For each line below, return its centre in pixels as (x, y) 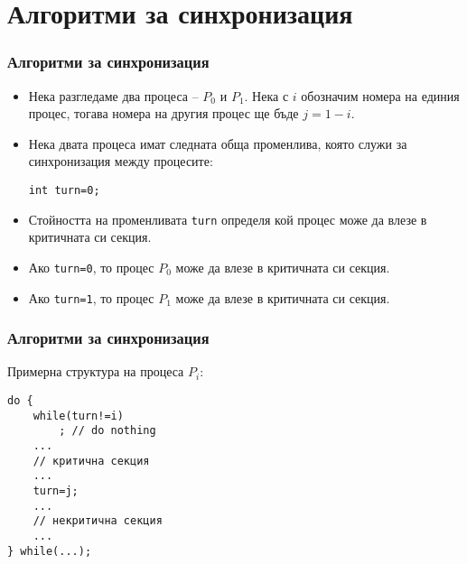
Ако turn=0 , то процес (91, 267)
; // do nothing (107, 431)
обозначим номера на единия (380, 95)
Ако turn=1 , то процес (91, 297)
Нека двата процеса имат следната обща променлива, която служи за (218, 143)
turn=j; (56, 490)
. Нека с (266, 95)
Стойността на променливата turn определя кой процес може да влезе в (228, 219)
